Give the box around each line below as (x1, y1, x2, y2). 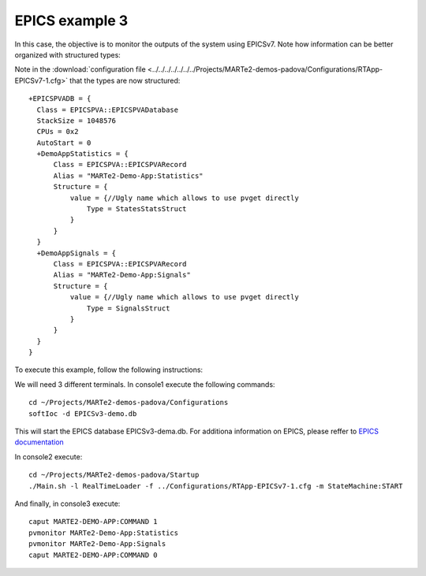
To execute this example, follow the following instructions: (14, 365, 204, 374)
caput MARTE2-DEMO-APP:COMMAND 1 (28, 517, 158, 526)
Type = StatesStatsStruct (87, 205, 187, 214)
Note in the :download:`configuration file (14, 65, 146, 74)
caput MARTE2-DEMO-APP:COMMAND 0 (28, 550, 158, 559)
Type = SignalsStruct (87, 303, 170, 313)
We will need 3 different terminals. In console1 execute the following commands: (14, 379, 275, 389)
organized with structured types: (14, 50, 121, 59)
